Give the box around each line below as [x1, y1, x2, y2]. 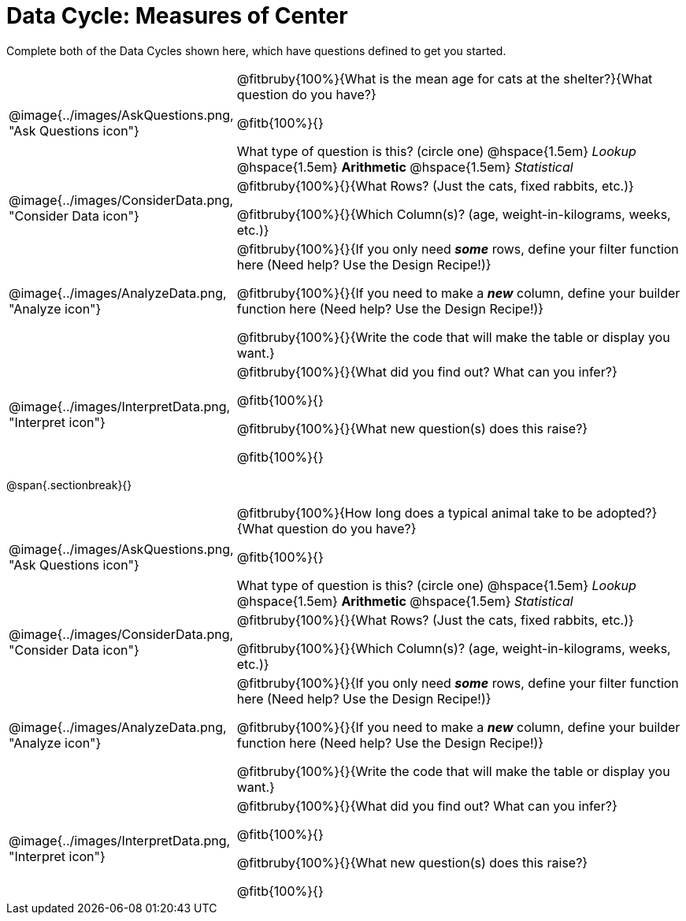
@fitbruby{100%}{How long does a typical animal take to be [236, 504, 593, 521]
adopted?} [595, 504, 658, 521]
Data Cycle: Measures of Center [6, 2, 348, 29]
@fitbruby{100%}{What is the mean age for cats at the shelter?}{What [236, 70, 653, 87]
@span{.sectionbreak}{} [6, 477, 132, 492]
